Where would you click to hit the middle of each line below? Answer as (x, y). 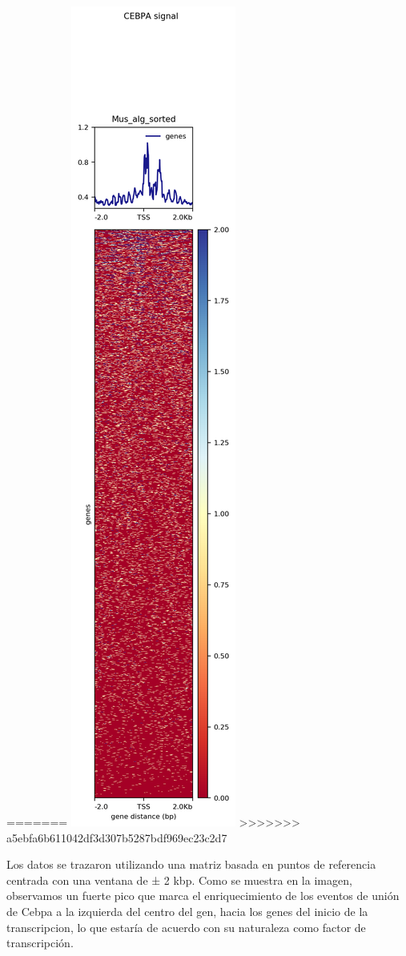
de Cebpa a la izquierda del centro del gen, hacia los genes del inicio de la (187, 911)
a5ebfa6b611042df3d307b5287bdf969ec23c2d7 (117, 837)
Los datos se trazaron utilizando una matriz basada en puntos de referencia (191, 864)
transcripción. (40, 943)
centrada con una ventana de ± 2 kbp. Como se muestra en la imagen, (179, 880)
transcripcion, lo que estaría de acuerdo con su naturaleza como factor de (186, 927)
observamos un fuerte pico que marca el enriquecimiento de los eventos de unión (203, 896)
